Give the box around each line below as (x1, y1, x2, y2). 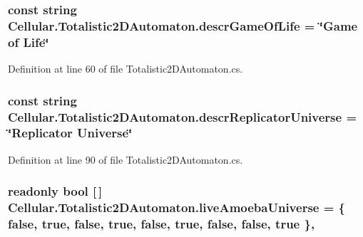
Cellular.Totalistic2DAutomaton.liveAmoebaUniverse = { (8, 199, 346, 216)
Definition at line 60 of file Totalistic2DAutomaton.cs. (8, 61, 243, 76)
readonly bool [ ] (8, 182, 103, 200)
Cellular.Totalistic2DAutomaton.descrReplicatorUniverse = (8, 107, 357, 125)
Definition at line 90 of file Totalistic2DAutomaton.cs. (8, 152, 243, 167)
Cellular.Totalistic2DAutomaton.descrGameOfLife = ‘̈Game (8, 16, 358, 34)
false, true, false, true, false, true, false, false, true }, (8, 215, 315, 233)
